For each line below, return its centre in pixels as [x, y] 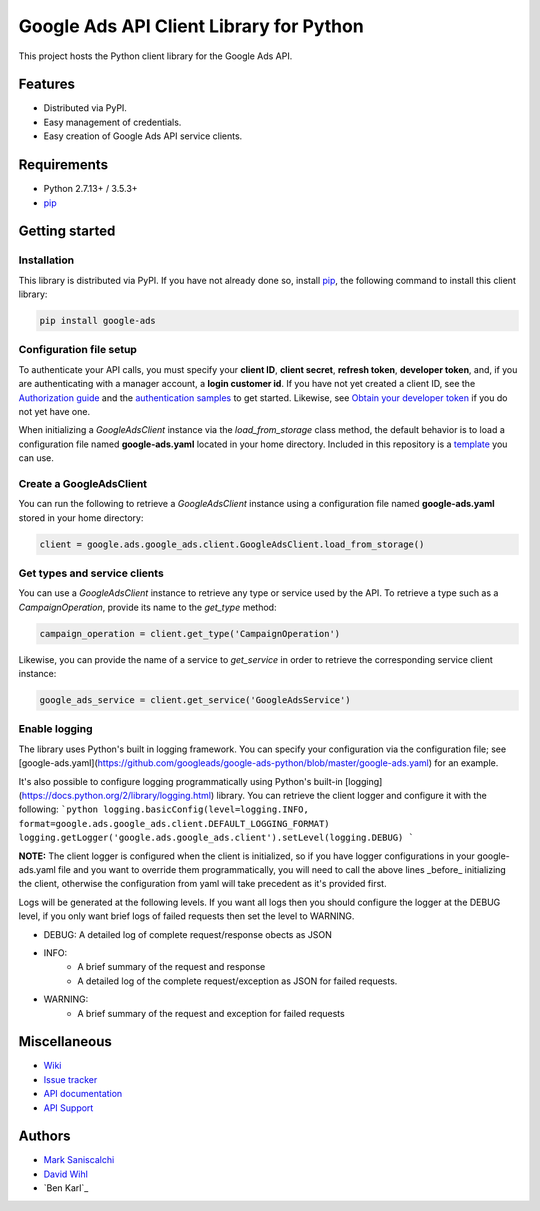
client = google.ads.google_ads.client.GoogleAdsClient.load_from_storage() [232, 544]
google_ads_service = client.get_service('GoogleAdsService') [195, 700]
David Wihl [66, 1174]
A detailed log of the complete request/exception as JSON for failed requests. [237, 981]
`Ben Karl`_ [66, 1188]
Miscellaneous [65, 1041]
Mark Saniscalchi [79, 1160]
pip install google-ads [98, 321]
